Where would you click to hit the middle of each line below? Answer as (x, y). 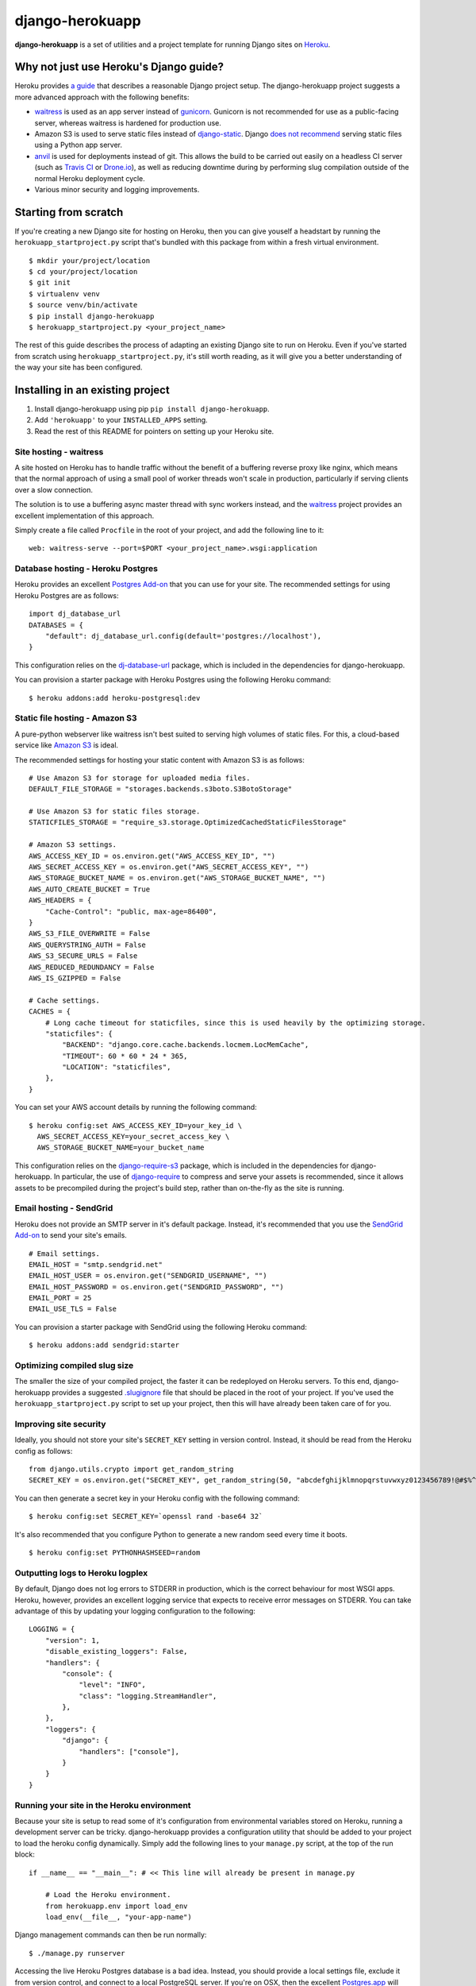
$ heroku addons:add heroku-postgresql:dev (115, 698)
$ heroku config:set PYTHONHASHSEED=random (115, 1553)
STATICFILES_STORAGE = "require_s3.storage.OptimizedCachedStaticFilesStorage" (188, 823)
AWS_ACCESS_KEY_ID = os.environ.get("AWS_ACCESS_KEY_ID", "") (152, 856)
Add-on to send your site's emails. (71, 1235)
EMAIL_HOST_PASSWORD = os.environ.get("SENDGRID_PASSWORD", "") (157, 1287)
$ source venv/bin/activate (83, 305)
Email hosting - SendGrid (64, 1208)
